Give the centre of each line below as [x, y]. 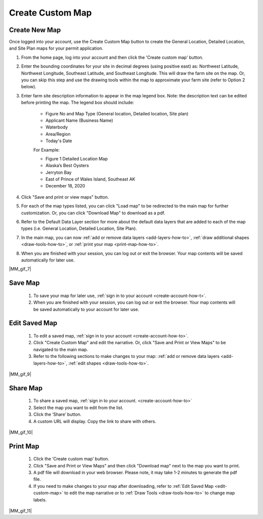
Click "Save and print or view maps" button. [65, 197]
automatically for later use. [48, 260]
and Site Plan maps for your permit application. [56, 48]
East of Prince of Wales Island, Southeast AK [91, 179]
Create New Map [35, 30]
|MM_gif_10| [21, 432]
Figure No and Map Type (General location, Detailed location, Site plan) [117, 113]
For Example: [47, 150]
